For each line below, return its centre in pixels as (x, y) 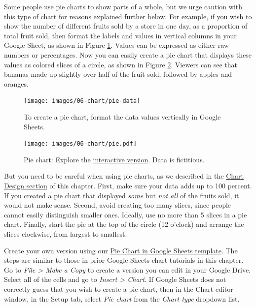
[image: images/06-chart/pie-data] (82, 101)
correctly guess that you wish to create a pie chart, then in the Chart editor (119, 289)
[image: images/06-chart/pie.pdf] (80, 144)
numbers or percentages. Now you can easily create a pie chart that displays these (128, 54)
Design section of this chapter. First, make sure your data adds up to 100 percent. (128, 186)
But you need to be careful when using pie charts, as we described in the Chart (124, 176)
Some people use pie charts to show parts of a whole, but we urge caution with (123, 6)
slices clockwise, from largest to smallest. (66, 234)
